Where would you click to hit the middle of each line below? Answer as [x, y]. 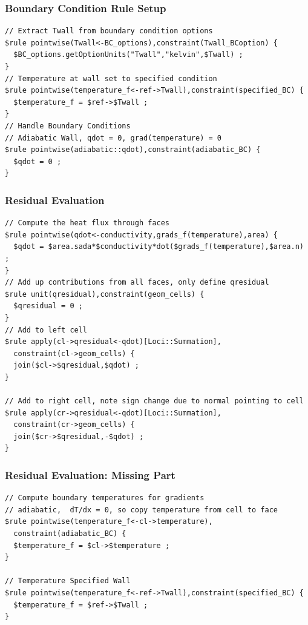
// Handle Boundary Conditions [68, 126]
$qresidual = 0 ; [48, 306]
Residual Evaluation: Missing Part [90, 475]
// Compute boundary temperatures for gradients [105, 498]
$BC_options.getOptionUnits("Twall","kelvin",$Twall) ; [128, 55]
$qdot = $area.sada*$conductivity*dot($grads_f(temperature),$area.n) [159, 247]
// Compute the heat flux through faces [87, 223]
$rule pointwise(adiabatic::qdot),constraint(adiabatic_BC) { [133, 150]
